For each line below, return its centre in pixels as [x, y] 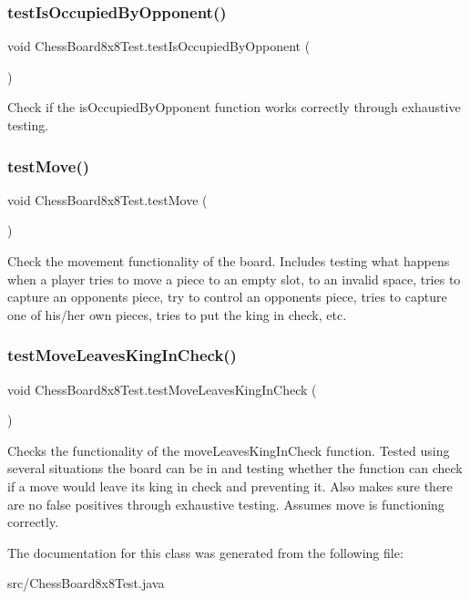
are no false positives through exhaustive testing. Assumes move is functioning [226, 504]
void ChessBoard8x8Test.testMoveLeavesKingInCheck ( [162, 389]
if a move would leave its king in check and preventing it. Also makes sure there [230, 485]
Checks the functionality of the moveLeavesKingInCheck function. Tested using [229, 450]
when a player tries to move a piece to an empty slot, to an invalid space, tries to [234, 279]
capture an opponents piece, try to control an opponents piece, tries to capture [227, 297]
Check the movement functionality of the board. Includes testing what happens [229, 261]
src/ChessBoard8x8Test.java [86, 583]
